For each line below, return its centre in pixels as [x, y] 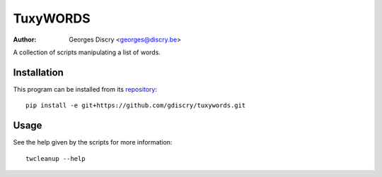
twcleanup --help [56, 158]
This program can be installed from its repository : [85, 89]
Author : [25, 39]
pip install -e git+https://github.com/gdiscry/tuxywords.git [136, 105]
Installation [38, 72]
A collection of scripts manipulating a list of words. [87, 52]
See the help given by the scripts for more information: [93, 142]
